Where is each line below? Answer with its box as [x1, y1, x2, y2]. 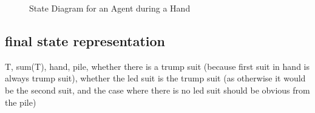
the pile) [5, 95, 36, 108]
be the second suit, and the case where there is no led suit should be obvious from [5, 83, 310, 96]
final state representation [5, 31, 165, 50]
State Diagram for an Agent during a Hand [29, 2, 191, 14]
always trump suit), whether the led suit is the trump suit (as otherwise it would [5, 72, 306, 84]
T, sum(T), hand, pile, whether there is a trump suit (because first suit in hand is [5, 60, 310, 72]
